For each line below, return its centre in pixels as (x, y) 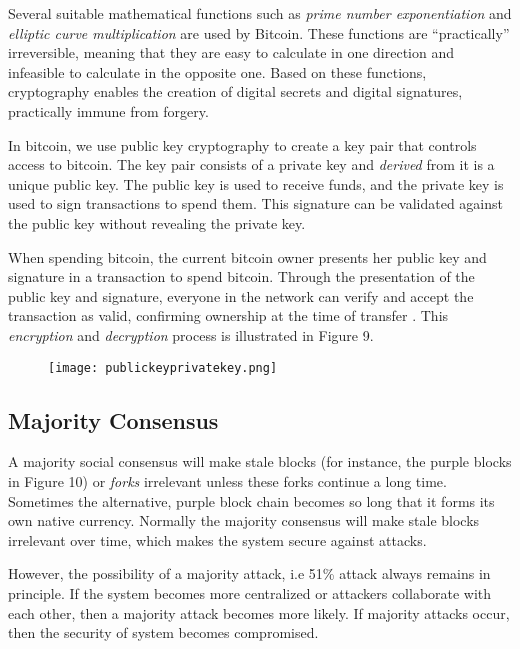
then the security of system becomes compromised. (163, 632)
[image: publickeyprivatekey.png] (163, 367)
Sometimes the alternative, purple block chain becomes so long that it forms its (251, 500)
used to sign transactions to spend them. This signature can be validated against (255, 203)
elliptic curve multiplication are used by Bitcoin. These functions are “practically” (259, 32)
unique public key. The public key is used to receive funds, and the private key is (256, 183)
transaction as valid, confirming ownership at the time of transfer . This (228, 315)
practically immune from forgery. (108, 110)
